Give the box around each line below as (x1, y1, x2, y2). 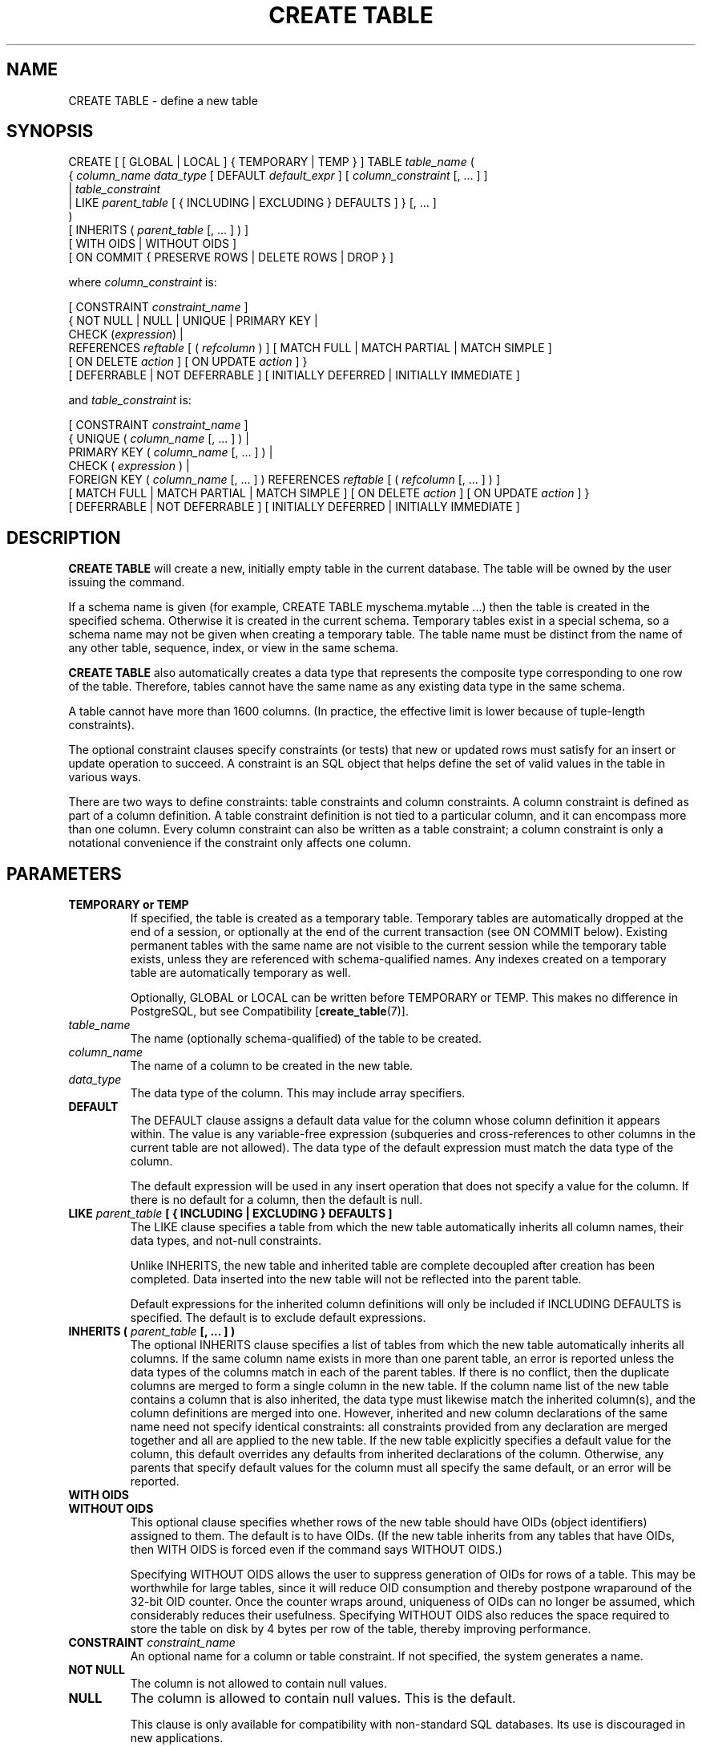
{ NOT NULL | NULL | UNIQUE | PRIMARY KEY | (68, 314, 318, 328)
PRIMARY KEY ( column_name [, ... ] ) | (68, 445, 273, 460)
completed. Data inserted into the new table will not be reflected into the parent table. (130, 1272, 582, 1287)
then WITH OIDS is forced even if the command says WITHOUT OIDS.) (130, 1542, 502, 1557)
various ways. (68, 770, 142, 784)
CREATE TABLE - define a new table (68, 93, 258, 107)
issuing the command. (68, 575, 185, 590)
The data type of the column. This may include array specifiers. (130, 1086, 466, 1100)
